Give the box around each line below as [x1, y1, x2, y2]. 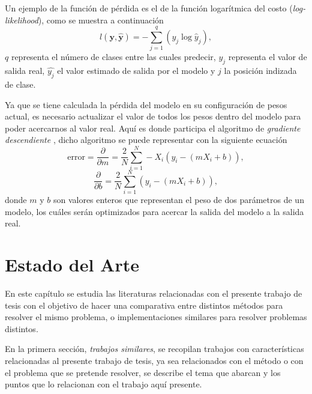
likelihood [5, 13, 38, 26]
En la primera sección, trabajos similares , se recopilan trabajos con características [5, 342, 304, 355]
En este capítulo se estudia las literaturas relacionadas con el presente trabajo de [5, 287, 302, 300]
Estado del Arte [5, 252, 139, 277]
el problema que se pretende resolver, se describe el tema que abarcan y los [5, 366, 281, 378]
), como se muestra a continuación [38, 13, 164, 26]
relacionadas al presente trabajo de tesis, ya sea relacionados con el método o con [5, 354, 304, 366]
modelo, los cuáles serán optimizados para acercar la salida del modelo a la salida [5, 205, 304, 217]
